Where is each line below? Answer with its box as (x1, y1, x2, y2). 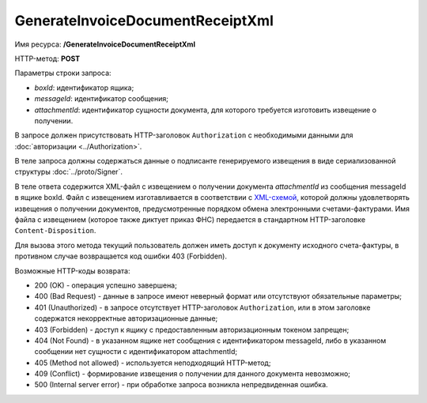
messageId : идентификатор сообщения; (34, 94, 169, 104)
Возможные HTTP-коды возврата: (14, 266, 130, 276)
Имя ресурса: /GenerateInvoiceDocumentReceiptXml (14, 40, 195, 49)
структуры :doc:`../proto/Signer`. (14, 167, 123, 177)
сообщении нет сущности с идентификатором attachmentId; (34, 347, 238, 356)
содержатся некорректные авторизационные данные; (34, 314, 218, 323)
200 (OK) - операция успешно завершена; (34, 281, 177, 290)
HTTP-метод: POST (14, 54, 81, 63)
